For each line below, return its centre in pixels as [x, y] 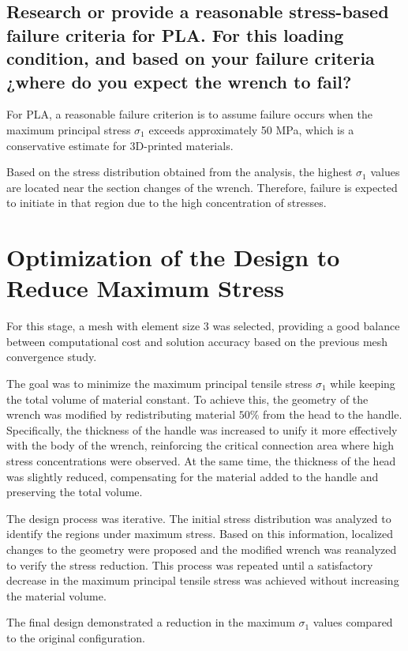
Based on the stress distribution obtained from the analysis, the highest [180, 172]
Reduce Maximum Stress [145, 288]
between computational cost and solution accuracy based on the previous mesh [197, 341]
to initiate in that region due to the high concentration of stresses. [167, 203]
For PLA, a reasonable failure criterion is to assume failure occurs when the [190, 114]
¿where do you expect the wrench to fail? [179, 81]
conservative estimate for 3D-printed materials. [120, 145]
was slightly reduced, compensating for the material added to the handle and [193, 476]
